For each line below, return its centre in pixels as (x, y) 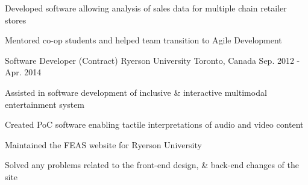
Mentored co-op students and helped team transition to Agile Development (143, 40)
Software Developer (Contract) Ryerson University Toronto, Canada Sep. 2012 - (152, 60)
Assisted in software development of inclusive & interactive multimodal (136, 92)
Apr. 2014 (23, 72)
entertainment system (45, 104)
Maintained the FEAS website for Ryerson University (103, 144)
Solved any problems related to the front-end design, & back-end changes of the (152, 165)
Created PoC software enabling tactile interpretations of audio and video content (154, 124)
